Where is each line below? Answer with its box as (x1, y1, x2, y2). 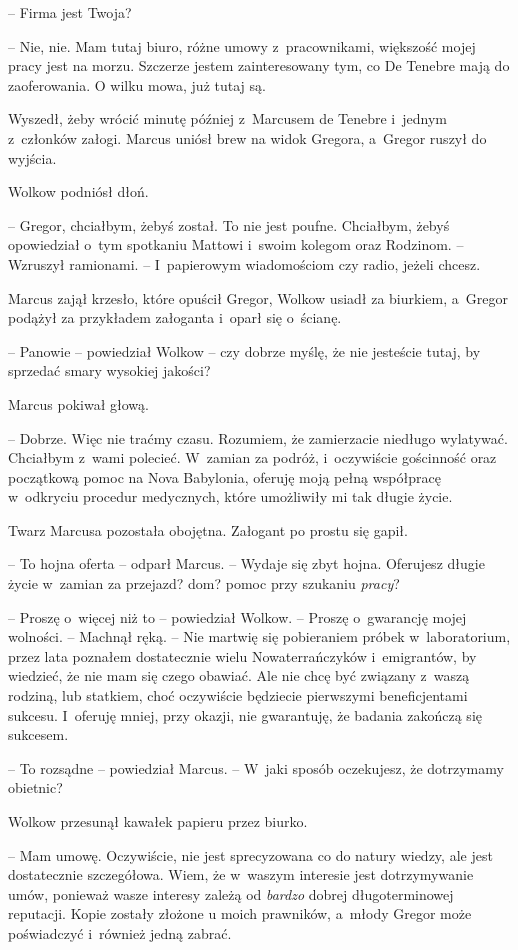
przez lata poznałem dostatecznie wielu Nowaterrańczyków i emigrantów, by (8, 645, 477, 666)
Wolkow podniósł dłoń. (8, 181, 149, 202)
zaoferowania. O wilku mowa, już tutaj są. (8, 74, 266, 95)
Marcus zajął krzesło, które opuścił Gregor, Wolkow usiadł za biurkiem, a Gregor (8, 287, 508, 308)
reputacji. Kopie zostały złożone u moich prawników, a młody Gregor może (8, 903, 472, 924)
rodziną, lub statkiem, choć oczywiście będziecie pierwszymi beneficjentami (8, 685, 468, 706)
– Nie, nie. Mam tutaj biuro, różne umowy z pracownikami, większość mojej (8, 35, 476, 56)
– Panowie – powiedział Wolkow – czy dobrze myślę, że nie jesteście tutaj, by (8, 340, 481, 361)
